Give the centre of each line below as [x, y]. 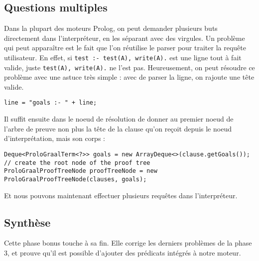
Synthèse [27, 222]
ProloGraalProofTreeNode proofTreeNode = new [81, 171]
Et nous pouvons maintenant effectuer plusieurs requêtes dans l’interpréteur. [121, 195]
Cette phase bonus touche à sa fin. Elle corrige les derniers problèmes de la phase [128, 243]
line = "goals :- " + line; [51, 103]
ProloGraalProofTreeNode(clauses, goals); [75, 179]
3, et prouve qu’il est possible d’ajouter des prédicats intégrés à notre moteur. [123, 252]
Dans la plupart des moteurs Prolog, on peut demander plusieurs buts [111, 28]
